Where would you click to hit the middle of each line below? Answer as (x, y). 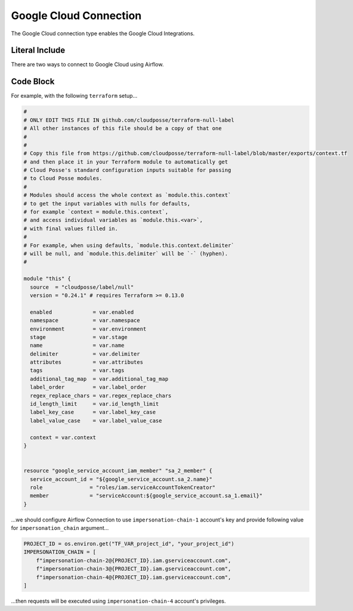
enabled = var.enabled (82, 312)
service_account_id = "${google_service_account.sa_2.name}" (121, 479)
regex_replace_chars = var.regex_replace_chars (101, 396)
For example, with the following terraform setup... (74, 96)
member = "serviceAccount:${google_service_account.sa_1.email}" (146, 496)
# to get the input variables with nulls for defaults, (107, 203)
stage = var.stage (79, 337)
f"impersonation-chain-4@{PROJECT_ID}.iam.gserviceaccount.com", (134, 577)
